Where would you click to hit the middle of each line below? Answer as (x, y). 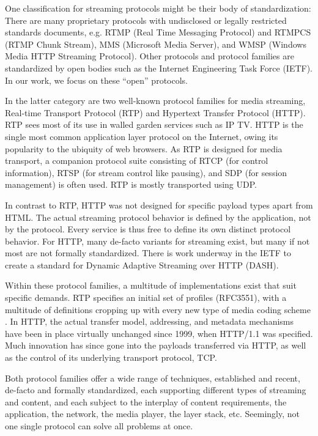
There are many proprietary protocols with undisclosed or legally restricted (146, 20)
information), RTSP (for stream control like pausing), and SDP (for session (146, 172)
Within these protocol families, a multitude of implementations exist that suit (151, 285)
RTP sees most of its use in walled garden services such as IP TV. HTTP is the (154, 124)
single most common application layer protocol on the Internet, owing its (142, 136)
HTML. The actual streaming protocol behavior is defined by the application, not (158, 217)
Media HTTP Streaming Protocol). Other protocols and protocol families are (150, 56)
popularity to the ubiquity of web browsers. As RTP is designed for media (144, 148)
